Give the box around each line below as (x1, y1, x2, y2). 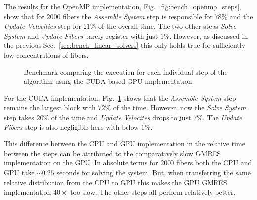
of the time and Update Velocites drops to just (51, 112, 191, 122)
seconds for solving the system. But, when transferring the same (56, 167, 251, 177)
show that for (4, 11, 44, 21)
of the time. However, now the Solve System (113, 102, 246, 113)
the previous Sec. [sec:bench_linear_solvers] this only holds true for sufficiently (4, 40, 246, 50)
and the (229, 11, 253, 21)
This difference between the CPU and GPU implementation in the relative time (4, 138, 245, 149)
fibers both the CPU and (176, 158, 252, 168)
